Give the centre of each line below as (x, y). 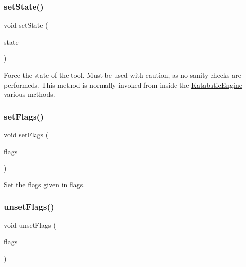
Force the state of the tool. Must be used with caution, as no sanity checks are (123, 75)
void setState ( (26, 25)
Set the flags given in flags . (45, 184)
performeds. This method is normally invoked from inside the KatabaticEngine (123, 84)
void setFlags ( (26, 134)
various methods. (30, 94)
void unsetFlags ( (30, 225)
